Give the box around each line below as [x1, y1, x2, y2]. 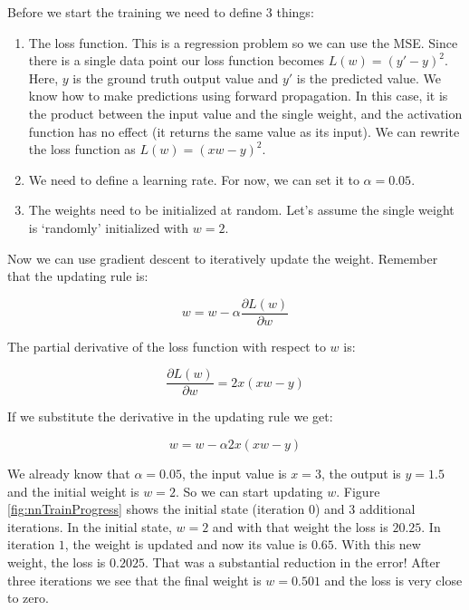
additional [359, 499, 416, 518]
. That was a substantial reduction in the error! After [144, 553, 441, 571]
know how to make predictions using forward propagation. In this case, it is [28, 86, 448, 105]
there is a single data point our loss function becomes [28, 51, 325, 70]
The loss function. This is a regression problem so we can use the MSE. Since [28, 33, 458, 52]
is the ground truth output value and [72, 68, 279, 87]
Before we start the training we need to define [7, 3, 263, 21]
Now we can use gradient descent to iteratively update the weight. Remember [7, 248, 438, 267]
